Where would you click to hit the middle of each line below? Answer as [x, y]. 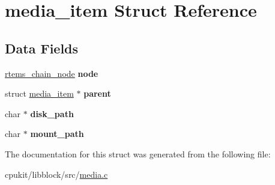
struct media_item [39, 93]
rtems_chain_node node [52, 73]
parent [97, 93]
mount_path [57, 134]
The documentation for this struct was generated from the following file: [138, 153]
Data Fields [42, 48]
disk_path [52, 113]
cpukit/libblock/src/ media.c [56, 174]
